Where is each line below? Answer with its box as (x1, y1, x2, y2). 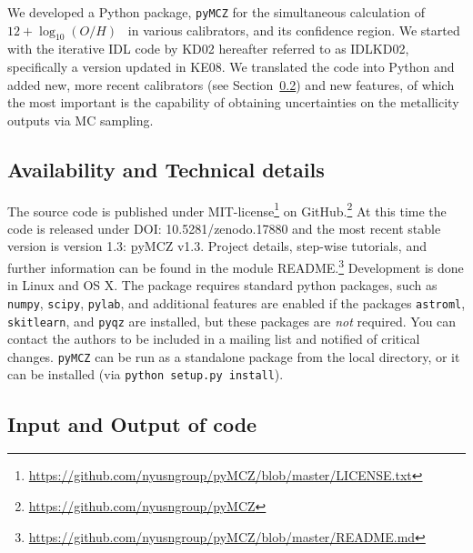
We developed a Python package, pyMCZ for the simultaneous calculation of (7, 3, 425, 21)
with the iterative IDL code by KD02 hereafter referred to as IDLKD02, (7, 39, 409, 58)
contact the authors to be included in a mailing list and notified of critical (7, 329, 420, 348)
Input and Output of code (7, 409, 257, 437)
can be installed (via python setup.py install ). (7, 365, 284, 384)
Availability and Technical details (7, 155, 325, 183)
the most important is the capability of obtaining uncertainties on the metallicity (7, 93, 459, 112)
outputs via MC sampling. (7, 110, 154, 129)
